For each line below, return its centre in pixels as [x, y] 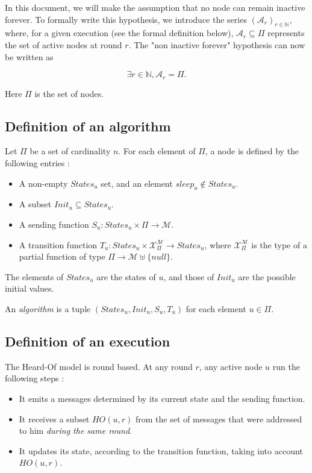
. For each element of [157, 151]
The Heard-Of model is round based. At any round [99, 366]
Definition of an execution [88, 341]
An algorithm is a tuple [48, 308]
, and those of [189, 276]
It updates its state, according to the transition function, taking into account [161, 450]
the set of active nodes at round [64, 44]
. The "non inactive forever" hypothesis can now [217, 44]
